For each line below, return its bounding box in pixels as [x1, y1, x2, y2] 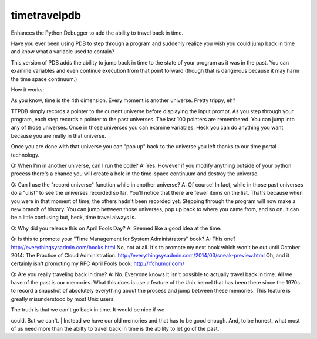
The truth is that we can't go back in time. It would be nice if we [11, 306, 165, 313]
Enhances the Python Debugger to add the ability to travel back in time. [11, 29, 184, 36]
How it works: [11, 86, 45, 93]
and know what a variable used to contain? [11, 48, 114, 55]
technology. [11, 151, 40, 158]
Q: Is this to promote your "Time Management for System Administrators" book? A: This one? [11, 235, 236, 243]
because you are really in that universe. [11, 132, 106, 139]
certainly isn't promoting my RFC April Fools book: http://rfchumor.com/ [11, 260, 184, 267]
